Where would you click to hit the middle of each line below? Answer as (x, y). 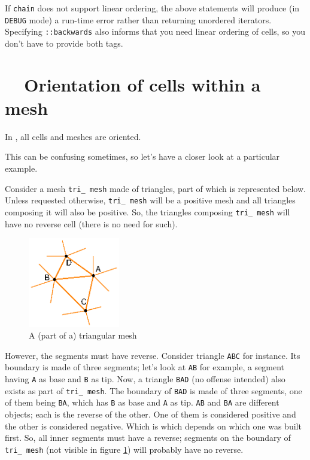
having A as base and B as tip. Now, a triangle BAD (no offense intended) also (145, 379)
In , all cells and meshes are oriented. (73, 136)
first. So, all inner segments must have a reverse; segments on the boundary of (148, 438)
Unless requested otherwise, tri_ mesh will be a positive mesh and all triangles (150, 200)
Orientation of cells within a (142, 84)
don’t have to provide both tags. (64, 43)
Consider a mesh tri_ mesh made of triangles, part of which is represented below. (155, 188)
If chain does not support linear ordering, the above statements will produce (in (152, 8)
